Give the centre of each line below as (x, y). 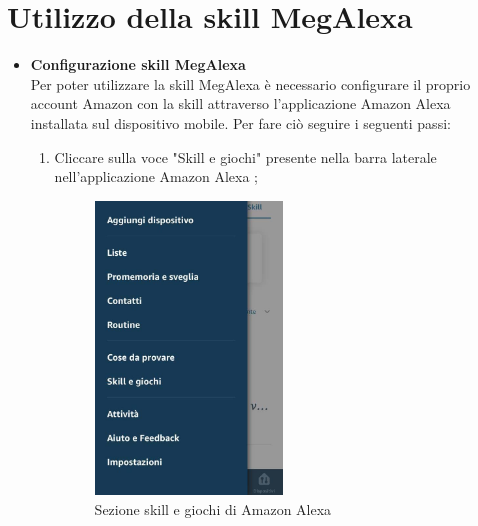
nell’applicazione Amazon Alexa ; (156, 176)
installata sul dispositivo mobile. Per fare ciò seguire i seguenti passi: (240, 122)
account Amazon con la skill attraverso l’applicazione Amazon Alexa (240, 103)
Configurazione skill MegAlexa (138, 64)
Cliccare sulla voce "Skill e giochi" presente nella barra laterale (245, 156)
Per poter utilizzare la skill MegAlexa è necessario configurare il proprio (250, 83)
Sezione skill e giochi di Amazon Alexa (213, 508)
